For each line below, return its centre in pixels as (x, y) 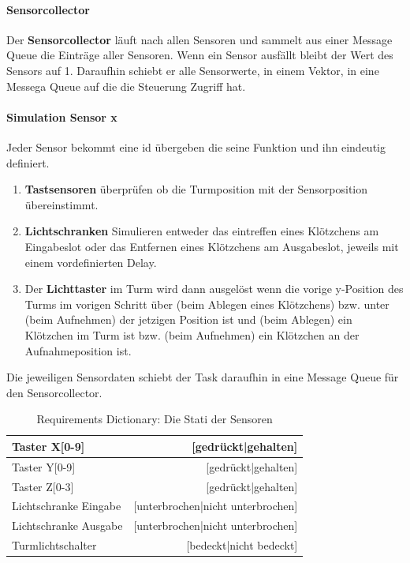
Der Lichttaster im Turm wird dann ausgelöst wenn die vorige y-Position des (214, 289)
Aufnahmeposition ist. (78, 350)
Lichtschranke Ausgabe (67, 525)
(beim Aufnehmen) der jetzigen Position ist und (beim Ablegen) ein (188, 319)
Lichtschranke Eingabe (67, 506)
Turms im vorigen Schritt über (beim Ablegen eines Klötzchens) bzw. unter (207, 304)
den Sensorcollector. (54, 392)
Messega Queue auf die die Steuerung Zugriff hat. (126, 86)
